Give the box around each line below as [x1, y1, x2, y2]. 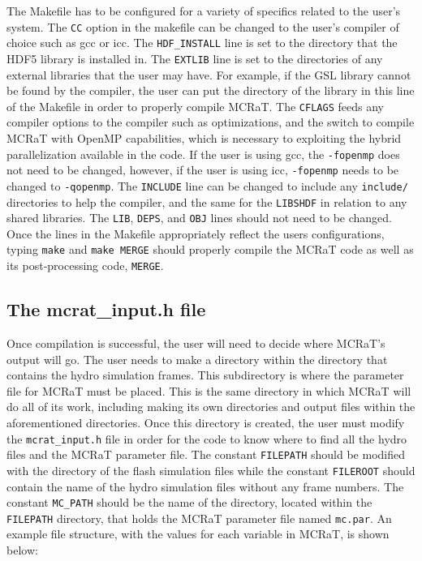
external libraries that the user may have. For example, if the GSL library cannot [6, 66, 411, 83]
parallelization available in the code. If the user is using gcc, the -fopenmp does [6, 145, 400, 162]
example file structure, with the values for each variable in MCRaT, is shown [6, 525, 390, 542]
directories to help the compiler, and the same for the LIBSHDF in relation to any [6, 193, 407, 210]
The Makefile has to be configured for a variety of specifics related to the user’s [6, 2, 401, 19]
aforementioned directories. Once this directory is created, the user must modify [6, 413, 405, 430]
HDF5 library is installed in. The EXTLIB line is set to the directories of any [6, 49, 383, 66]
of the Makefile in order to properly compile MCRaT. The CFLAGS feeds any [6, 97, 384, 114]
